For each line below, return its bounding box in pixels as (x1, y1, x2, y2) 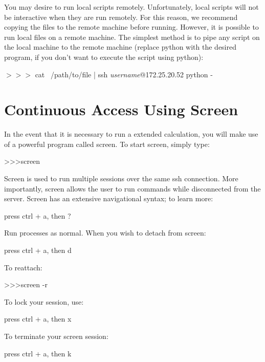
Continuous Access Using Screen (4, 99, 238, 120)
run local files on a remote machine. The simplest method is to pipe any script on (4, 31, 260, 42)
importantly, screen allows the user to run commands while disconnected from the (4, 183, 261, 194)
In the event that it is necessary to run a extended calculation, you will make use (4, 129, 258, 139)
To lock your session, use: (4, 296, 84, 307)
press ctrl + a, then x (4, 313, 72, 324)
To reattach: (4, 262, 42, 272)
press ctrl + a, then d (4, 245, 72, 255)
